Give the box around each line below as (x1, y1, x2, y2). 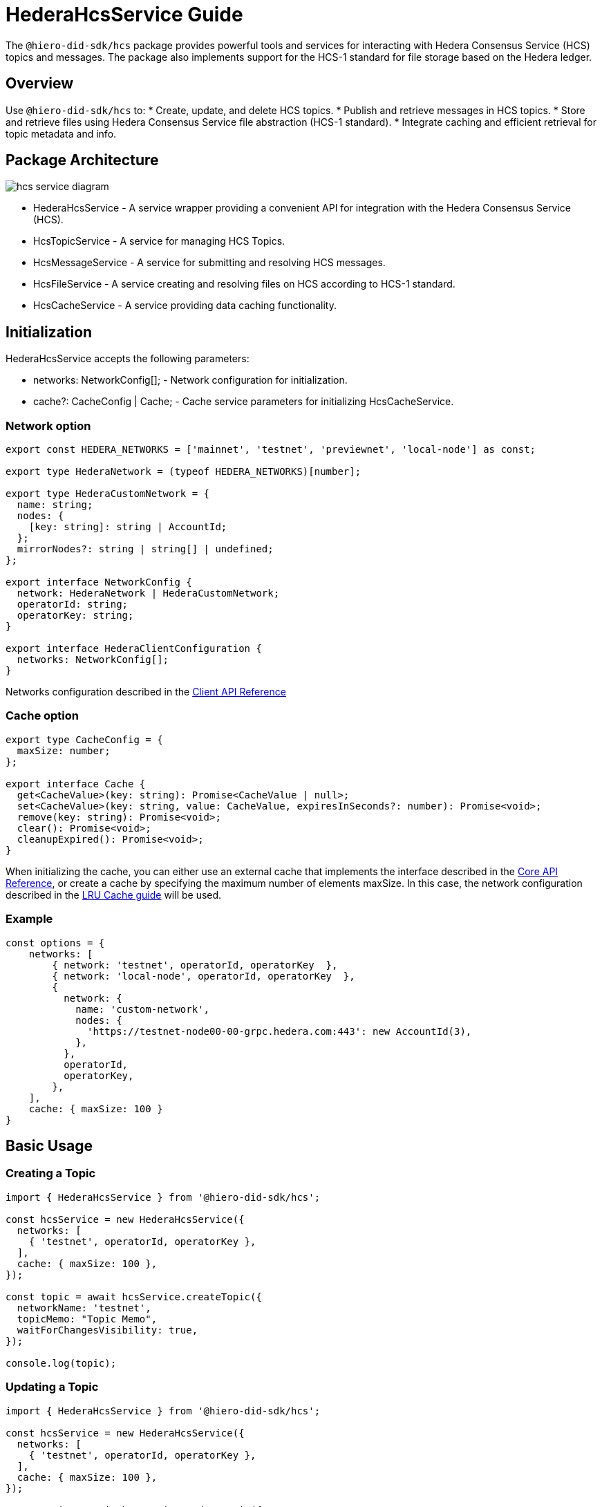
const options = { (6, 937, 105, 948)
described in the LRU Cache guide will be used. (6, 888, 222, 901)
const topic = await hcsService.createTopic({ (6, 1291, 262, 1302)
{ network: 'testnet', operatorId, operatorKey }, (52, 959, 338, 971)
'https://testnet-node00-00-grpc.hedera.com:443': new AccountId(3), (87, 1025, 472, 1037)
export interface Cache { (6, 778, 146, 789)
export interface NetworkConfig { (6, 577, 192, 588)
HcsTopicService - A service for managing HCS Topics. (33, 235, 285, 247)
